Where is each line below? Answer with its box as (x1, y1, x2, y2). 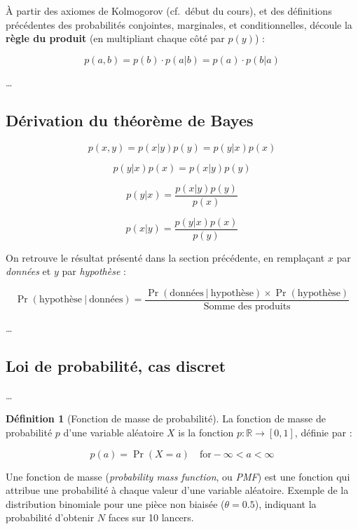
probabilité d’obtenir (6, 510, 95, 525)
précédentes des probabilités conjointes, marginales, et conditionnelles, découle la (6, 17, 352, 32)
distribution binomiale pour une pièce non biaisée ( (6, 496, 225, 511)
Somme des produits (203, 301, 291, 312)
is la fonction (178, 424, 234, 439)
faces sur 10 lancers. (108, 510, 194, 525)
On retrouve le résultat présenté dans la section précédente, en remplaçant (6, 250, 325, 264)
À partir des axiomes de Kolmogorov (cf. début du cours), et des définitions (6, 4, 332, 18)
